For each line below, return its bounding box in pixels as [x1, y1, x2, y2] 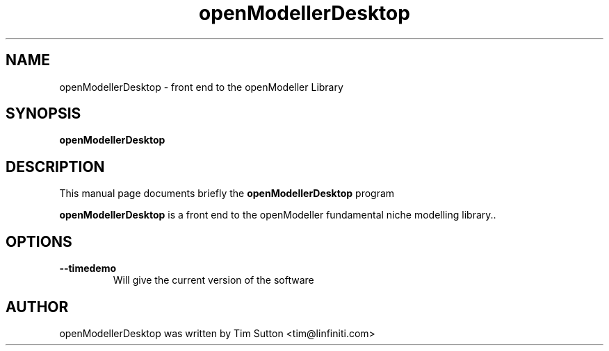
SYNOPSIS [6, 105, 81, 123]
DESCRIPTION [6, 157, 105, 175]
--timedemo [59, 262, 117, 275]
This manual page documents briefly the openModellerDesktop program [59, 187, 395, 200]
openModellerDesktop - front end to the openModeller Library [59, 80, 343, 93]
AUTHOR [6, 298, 69, 316]
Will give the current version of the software [113, 274, 314, 286]
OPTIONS [6, 232, 72, 250]
